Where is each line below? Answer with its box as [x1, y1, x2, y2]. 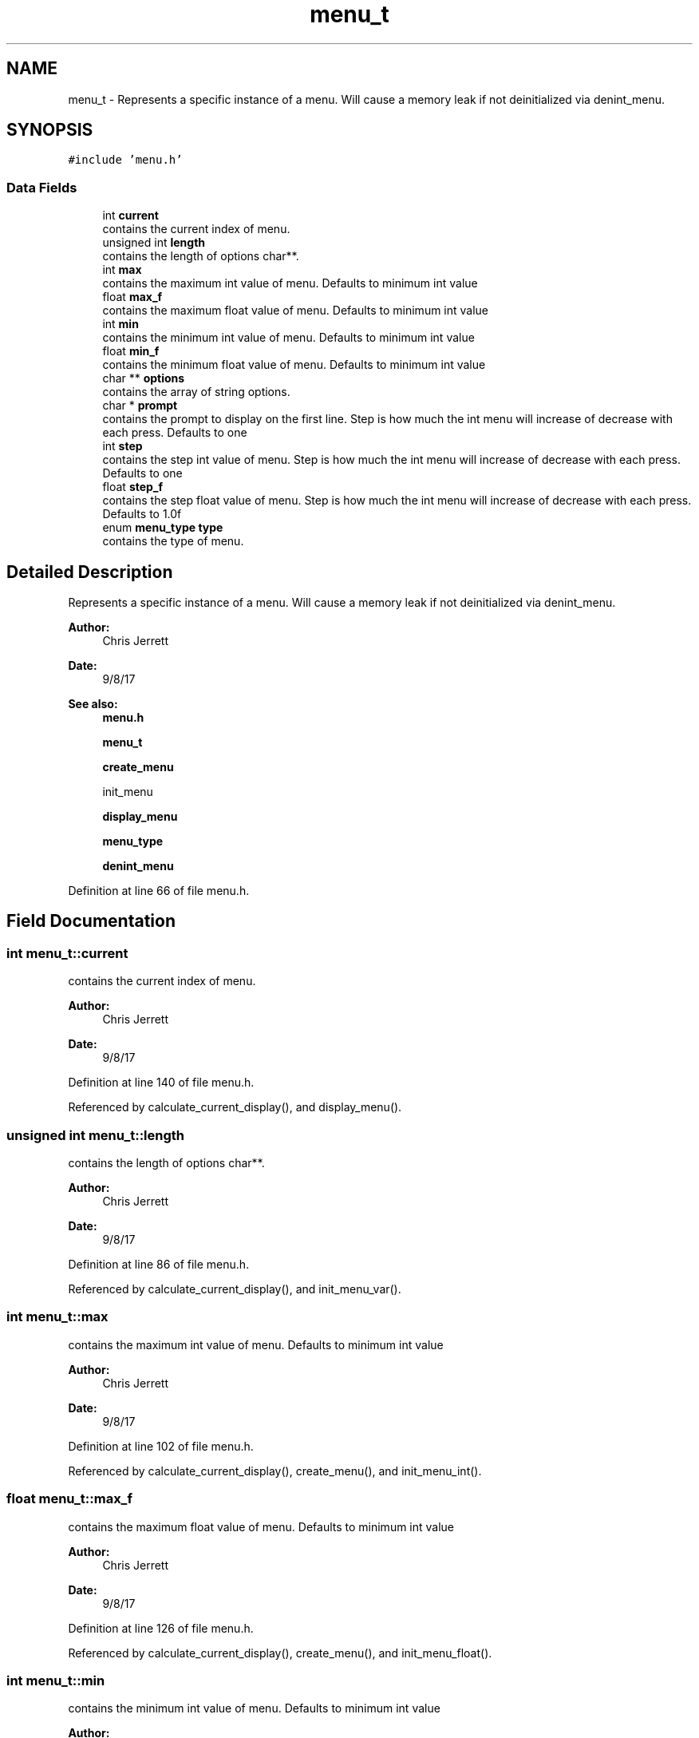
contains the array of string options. [102, 385, 290, 399]
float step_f [102, 480, 164, 494]
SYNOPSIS [6, 120, 93, 141]
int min [102, 317, 139, 331]
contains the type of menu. [102, 534, 244, 548]
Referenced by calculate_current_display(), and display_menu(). [68, 1100, 402, 1114]
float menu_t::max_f [6, 1491, 132, 1507]
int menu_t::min [6, 1672, 105, 1689]
